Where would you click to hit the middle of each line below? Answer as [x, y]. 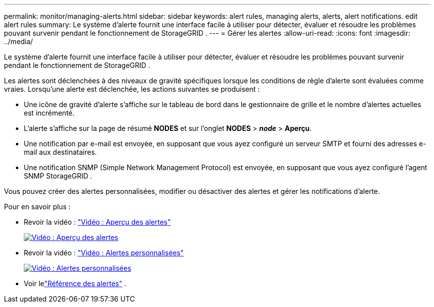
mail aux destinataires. [60, 152]
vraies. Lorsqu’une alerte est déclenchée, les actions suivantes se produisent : [132, 89]
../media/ [19, 41]
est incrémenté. [49, 113]
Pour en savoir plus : [37, 207]
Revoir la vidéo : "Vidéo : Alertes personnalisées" [104, 253]
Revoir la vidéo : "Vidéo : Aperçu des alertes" [97, 222]
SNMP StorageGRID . [58, 176]
